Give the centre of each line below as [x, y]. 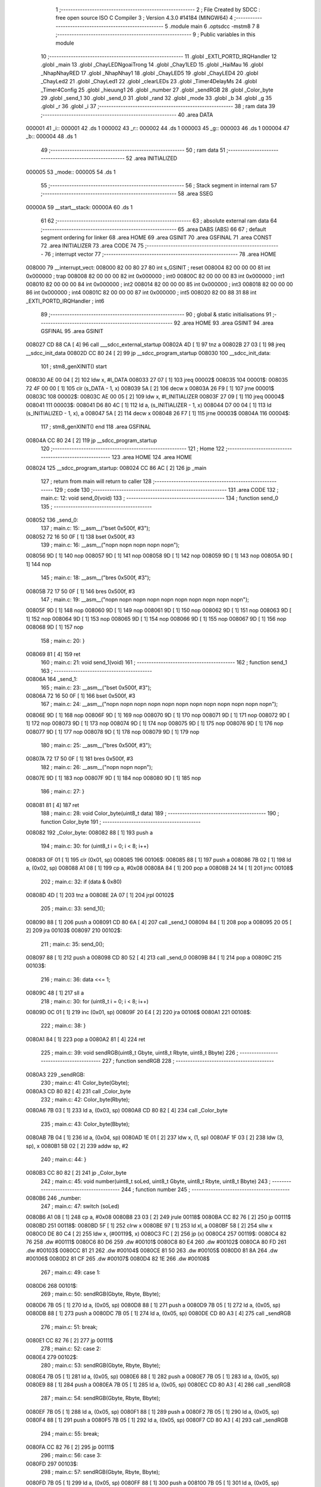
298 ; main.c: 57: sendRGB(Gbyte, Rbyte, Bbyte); [100, 1472]
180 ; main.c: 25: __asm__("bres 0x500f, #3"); [96, 745]
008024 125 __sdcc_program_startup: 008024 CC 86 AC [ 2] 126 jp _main [116, 468]
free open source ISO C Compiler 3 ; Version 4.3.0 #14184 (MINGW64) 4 [144, 18]
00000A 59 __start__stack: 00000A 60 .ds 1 [79, 207]
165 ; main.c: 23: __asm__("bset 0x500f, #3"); [96, 688]
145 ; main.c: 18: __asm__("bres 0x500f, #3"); [96, 578]
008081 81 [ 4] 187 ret [53, 805]
